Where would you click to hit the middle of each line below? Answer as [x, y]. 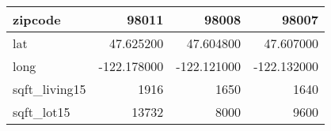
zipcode [37, 19]
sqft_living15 [49, 89]
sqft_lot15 [42, 112]
